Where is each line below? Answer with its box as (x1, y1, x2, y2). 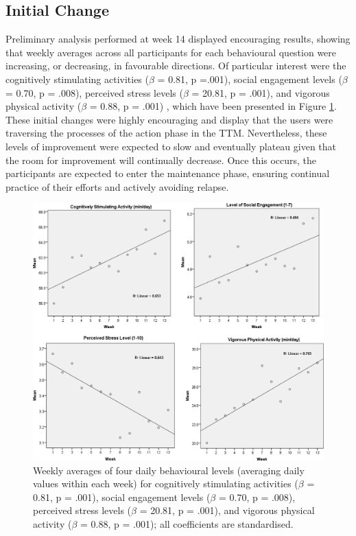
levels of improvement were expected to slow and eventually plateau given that (5, 139, 337, 153)
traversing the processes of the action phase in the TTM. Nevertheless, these (5, 126, 327, 140)
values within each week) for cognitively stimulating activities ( (33, 476, 298, 491)
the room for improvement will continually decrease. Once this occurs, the (5, 152, 317, 167)
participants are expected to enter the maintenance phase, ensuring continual (5, 166, 330, 180)
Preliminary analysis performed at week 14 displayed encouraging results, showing (5, 32, 351, 46)
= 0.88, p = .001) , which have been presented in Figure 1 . (89, 99, 337, 113)
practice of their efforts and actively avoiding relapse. (5, 179, 229, 194)
